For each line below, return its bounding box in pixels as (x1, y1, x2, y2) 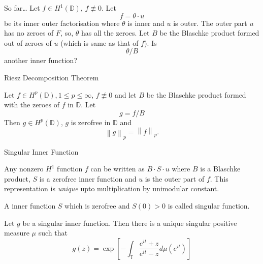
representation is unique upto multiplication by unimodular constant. (4, 183, 219, 194)
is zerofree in (71, 116, 111, 127)
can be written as (90, 163, 145, 174)
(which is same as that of (60, 37, 139, 48)
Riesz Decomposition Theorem (4, 72, 99, 82)
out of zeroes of (4, 37, 52, 48)
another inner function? (4, 55, 78, 66)
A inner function (4, 200, 56, 211)
